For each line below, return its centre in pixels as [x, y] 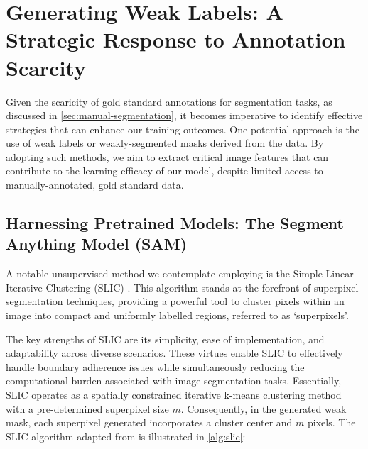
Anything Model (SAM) [97, 244]
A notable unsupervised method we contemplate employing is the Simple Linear [180, 273]
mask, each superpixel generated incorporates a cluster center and [149, 422]
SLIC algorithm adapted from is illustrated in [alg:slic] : [126, 436]
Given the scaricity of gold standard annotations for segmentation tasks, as [169, 101]
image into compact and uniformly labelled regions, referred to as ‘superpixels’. [177, 315]
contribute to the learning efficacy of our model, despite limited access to [164, 171]
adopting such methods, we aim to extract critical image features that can [167, 156]
